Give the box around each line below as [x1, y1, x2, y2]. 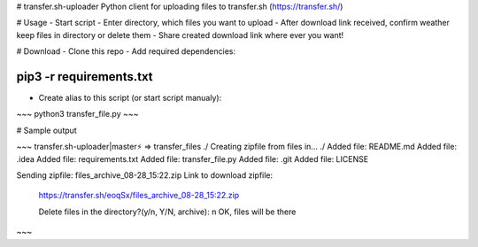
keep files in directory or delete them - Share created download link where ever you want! [16, 29, 344, 40]
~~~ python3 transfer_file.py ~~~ [16, 109, 139, 120]
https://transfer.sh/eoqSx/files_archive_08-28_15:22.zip [38, 190, 240, 201]
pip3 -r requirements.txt [16, 69, 154, 84]
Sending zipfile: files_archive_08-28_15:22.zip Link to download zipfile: [16, 170, 274, 181]
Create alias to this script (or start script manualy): [38, 93, 222, 104]
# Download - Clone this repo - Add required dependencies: [16, 46, 236, 57]
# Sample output [16, 125, 77, 135]
